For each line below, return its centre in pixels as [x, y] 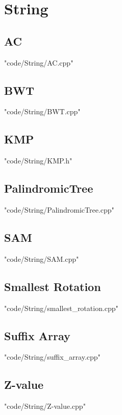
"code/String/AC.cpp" [39, 62]
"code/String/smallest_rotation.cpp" [61, 308]
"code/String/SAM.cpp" [42, 258]
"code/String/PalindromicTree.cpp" [59, 209]
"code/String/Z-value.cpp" [45, 406]
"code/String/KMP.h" [38, 161]
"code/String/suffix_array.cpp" [52, 357]
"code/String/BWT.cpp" [42, 111]
